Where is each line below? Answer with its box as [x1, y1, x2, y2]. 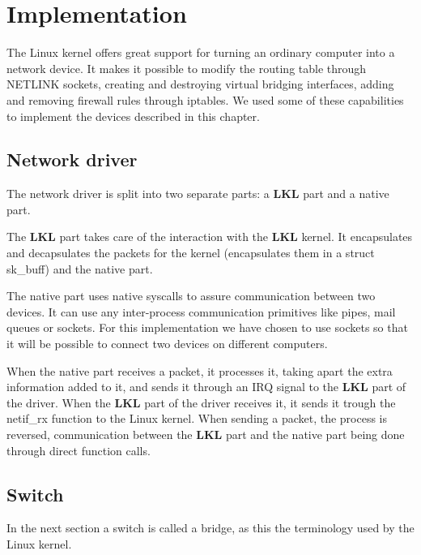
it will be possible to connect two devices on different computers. [6, 335, 328, 352]
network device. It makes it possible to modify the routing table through [6, 59, 367, 76]
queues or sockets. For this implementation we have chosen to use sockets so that [6, 319, 408, 336]
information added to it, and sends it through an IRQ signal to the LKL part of [6, 378, 406, 395]
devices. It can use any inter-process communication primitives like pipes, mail [6, 303, 396, 320]
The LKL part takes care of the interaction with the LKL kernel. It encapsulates [6, 228, 413, 245]
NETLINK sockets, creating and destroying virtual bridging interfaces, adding [6, 75, 394, 92]
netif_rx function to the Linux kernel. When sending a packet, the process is [6, 410, 388, 427]
